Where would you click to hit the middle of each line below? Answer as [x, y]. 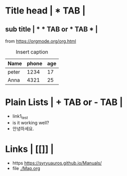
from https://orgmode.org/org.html [41, 41]
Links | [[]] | [29, 149]
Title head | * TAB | [45, 11]
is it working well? [31, 122]
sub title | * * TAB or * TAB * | [52, 29]
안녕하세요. [23, 128]
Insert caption [32, 52]
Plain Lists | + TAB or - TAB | [64, 102]
